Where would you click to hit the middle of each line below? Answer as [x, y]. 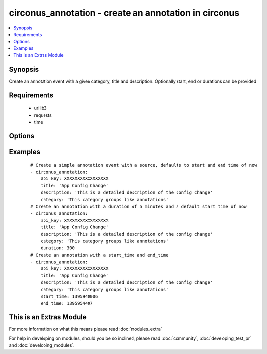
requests [43, 115]
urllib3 [40, 108]
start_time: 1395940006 [69, 296]
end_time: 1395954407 [67, 303]
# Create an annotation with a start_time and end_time [99, 255]
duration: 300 [58, 248]
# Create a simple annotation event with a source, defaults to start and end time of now [144, 165]
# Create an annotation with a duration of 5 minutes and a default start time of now [138, 206]
